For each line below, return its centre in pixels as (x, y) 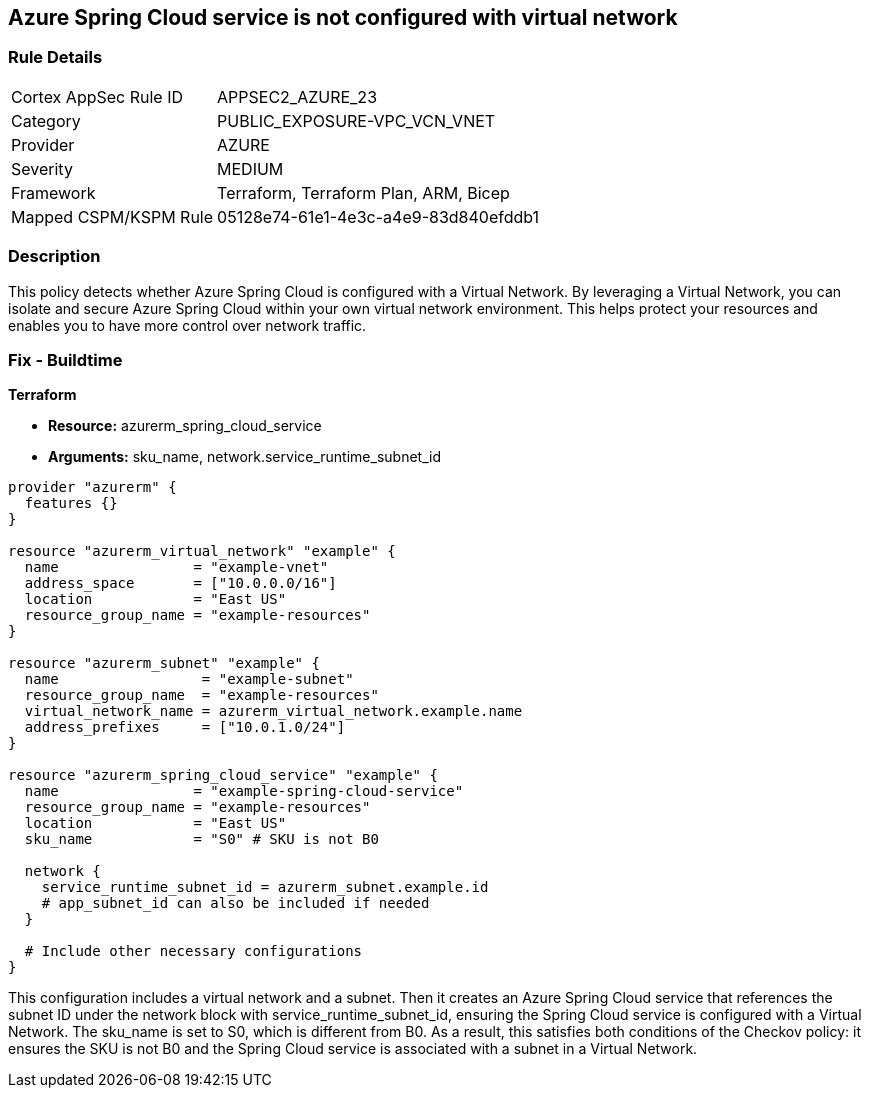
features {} (71, 503)
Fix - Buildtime (65, 359)
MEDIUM (250, 168)
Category (46, 120)
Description (54, 256)
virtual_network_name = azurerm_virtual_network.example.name (273, 711)
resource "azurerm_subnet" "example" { (164, 663)
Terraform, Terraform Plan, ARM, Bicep (363, 192)
